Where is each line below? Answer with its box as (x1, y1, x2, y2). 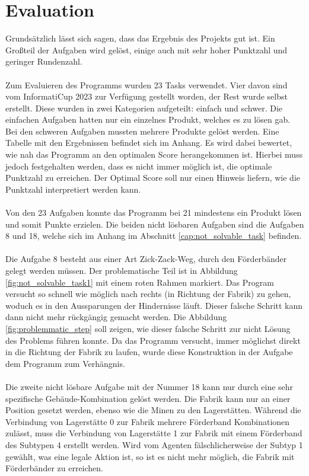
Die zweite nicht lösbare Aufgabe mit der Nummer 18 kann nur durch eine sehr (5, 380, 294, 392)
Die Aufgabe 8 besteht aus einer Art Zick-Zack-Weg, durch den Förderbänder (5, 253, 287, 265)
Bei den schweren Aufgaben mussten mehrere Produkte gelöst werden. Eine (5, 124, 279, 137)
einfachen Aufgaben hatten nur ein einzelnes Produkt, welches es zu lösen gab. (5, 113, 291, 126)
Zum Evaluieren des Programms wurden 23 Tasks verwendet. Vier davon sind (5, 78, 288, 91)
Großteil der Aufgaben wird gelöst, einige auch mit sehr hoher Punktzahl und (5, 43, 288, 56)
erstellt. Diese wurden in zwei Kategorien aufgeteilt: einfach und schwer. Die (5, 101, 283, 114)
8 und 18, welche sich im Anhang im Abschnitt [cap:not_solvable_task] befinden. (5, 229, 302, 242)
